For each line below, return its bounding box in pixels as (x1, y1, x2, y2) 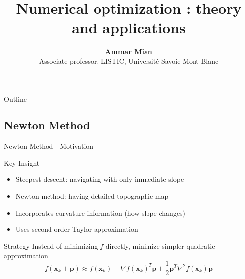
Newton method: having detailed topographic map (15, 191, 169, 201)
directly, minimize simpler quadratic (105, 240, 215, 251)
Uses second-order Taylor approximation (15, 224, 138, 234)
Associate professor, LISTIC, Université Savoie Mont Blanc (39, 56, 219, 66)
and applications (72, 17, 186, 38)
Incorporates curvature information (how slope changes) (15, 207, 186, 218)
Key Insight (4, 157, 40, 167)
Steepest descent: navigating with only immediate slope (15, 174, 184, 184)
